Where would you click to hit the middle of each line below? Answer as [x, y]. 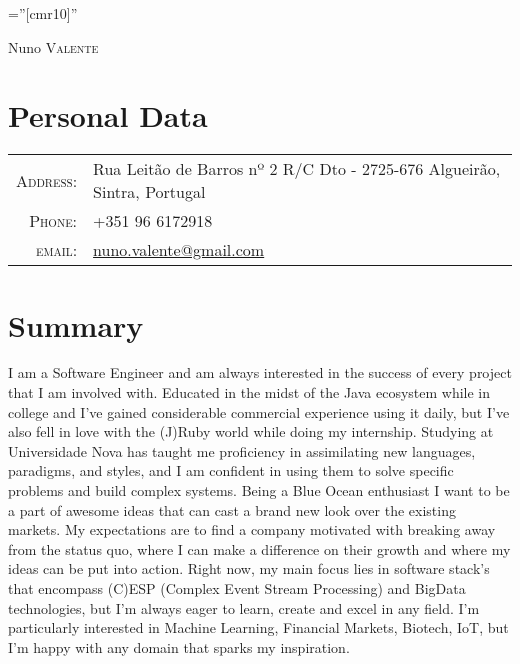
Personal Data [108, 115]
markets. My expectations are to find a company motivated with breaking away [252, 529]
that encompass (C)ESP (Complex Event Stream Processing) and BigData [237, 587]
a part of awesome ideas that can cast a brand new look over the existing [232, 509]
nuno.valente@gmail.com [179, 250]
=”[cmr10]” [43, 13]
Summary [76, 324]
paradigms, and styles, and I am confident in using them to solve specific [231, 470]
